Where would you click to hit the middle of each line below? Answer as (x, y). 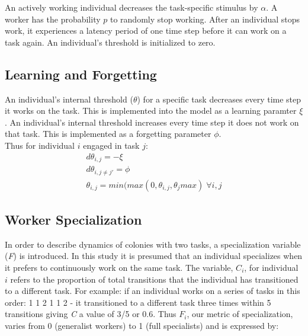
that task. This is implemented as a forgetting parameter (108, 134)
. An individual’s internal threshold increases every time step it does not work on (152, 122)
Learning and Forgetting (81, 74)
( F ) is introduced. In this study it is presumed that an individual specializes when (154, 256)
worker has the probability (53, 19)
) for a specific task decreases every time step (219, 99)
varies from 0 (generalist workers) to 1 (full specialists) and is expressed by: (142, 325)
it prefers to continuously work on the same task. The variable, (119, 267)
